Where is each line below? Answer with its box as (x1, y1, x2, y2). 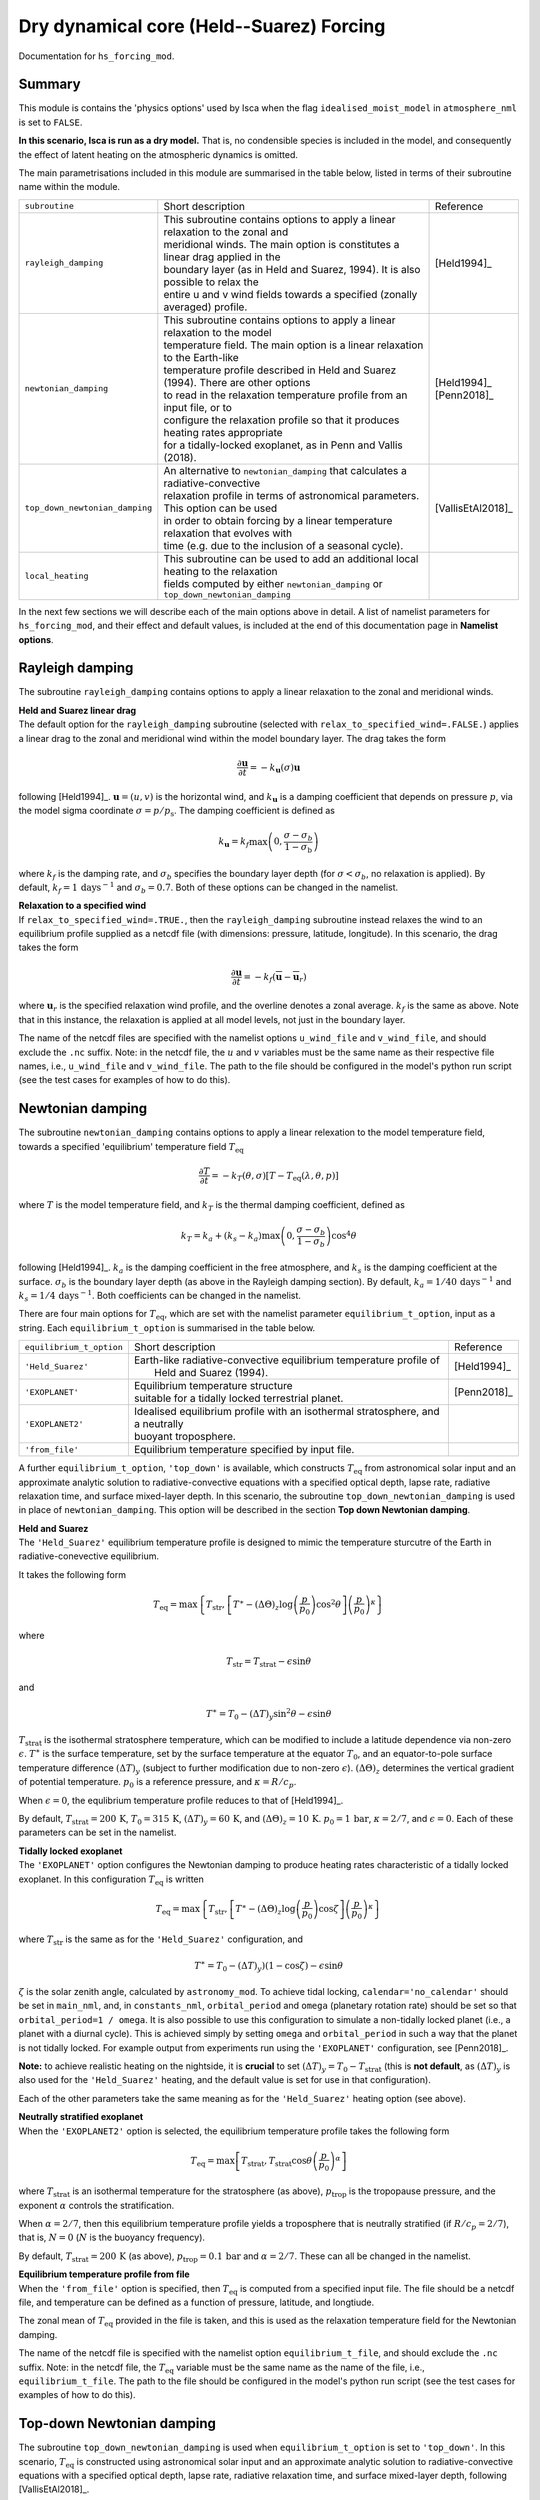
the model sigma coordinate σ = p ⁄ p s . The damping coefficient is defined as (18, 805, 335, 819)
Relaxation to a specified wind (18, 900, 147, 912)
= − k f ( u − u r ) (243, 971, 307, 984)
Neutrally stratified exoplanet (18, 2111, 144, 2123)
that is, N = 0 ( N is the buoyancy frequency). (18, 2231, 205, 2244)
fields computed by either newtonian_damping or (163, 576, 384, 590)
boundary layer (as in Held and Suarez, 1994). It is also (163, 262, 421, 276)
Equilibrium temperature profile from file (18, 2268, 190, 2280)
